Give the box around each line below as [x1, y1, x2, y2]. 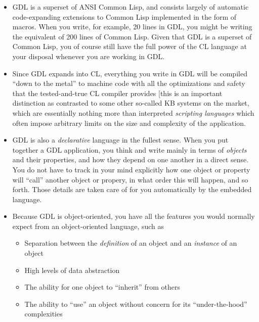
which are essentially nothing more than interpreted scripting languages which [12, 107, 254, 118]
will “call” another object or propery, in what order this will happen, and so [12, 174, 248, 185]
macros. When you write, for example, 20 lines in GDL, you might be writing [12, 21, 252, 32]
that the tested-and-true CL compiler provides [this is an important [12, 87, 223, 98]
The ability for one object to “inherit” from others [24, 282, 181, 292]
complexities [24, 308, 63, 319]
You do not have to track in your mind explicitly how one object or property [12, 164, 250, 174]
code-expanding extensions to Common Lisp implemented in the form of [12, 11, 237, 22]
